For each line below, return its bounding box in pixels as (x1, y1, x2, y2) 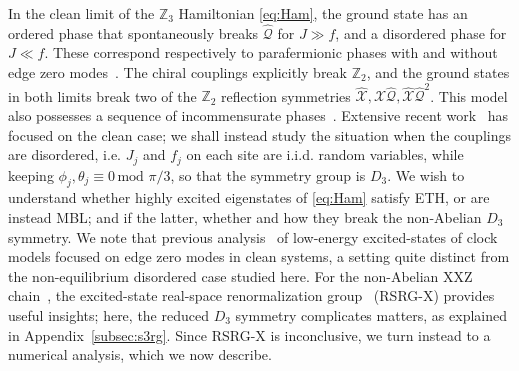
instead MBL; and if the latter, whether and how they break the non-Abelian (8, 206, 482, 227)
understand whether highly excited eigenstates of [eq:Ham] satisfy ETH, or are (8, 187, 490, 208)
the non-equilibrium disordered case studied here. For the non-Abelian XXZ (8, 265, 473, 286)
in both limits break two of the (8, 85, 197, 106)
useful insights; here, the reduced (8, 304, 209, 325)
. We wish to (387, 164, 465, 185)
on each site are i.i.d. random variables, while (186, 144, 464, 165)
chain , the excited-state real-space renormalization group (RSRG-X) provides (8, 285, 495, 306)
